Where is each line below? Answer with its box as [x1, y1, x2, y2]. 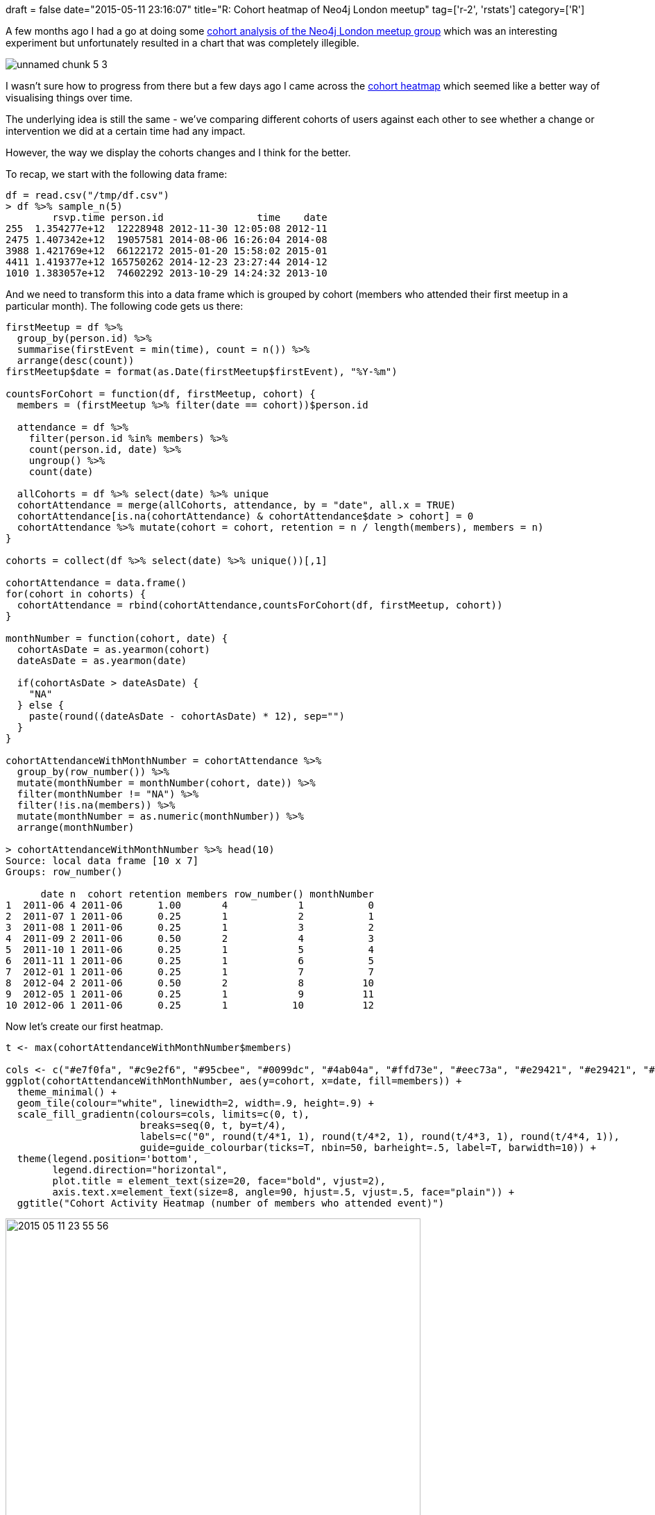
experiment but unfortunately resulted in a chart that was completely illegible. [6, 37, 359, 49]
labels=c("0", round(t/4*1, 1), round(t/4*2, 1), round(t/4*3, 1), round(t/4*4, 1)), [139, 1131, 620, 1142]
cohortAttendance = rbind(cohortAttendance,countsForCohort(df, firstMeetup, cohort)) [17, 599, 503, 611]
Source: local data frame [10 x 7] [6, 855, 199, 866]
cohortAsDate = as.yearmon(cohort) [17, 644, 211, 655]
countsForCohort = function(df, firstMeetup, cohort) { [6, 388, 316, 399]
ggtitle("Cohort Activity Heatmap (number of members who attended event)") [17, 1198, 445, 1209]
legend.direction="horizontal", [52, 1164, 228, 1175]
